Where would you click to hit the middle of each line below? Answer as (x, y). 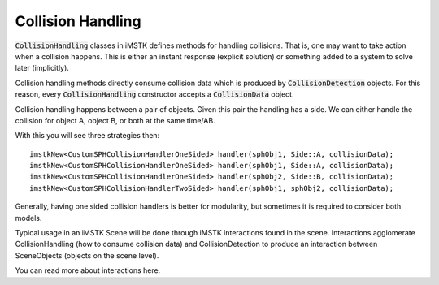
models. (28, 218)
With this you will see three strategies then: (87, 136)
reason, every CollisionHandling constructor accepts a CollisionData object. (154, 94)
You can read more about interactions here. (88, 270)
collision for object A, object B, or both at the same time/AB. (115, 120)
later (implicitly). (42, 68)
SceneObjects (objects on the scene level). (87, 255)
